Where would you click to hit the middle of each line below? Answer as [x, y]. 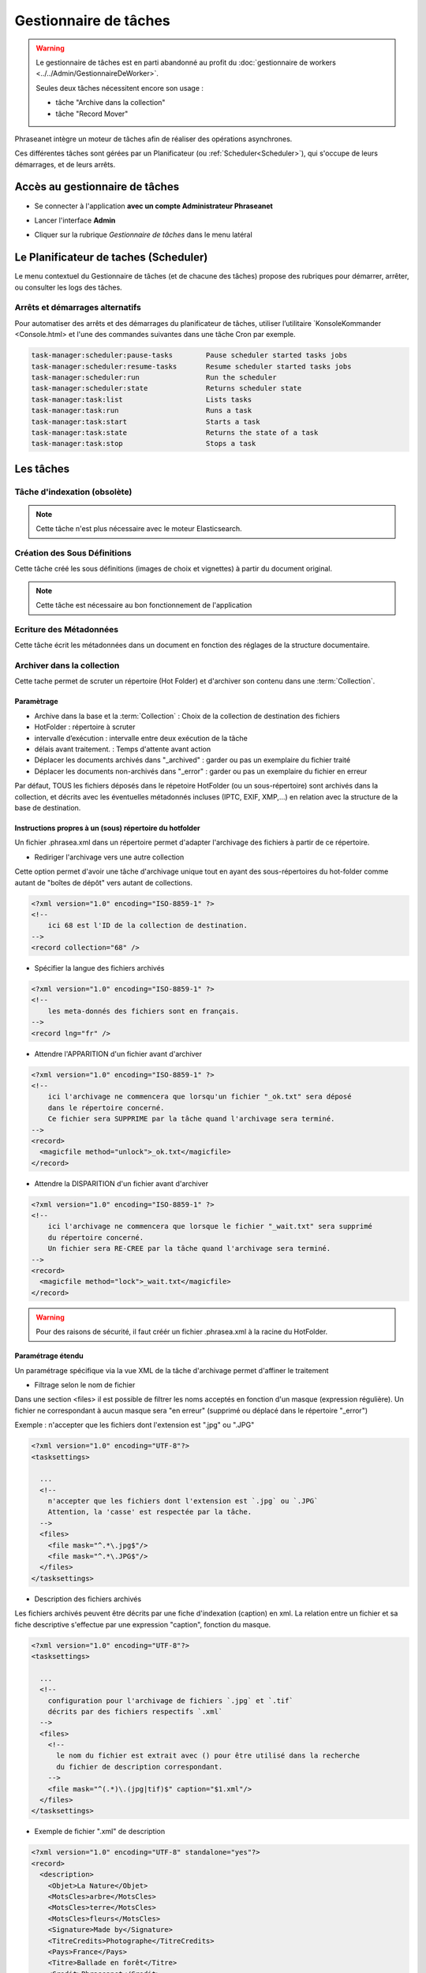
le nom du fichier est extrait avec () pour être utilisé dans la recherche [208, 1756]
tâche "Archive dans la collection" [110, 103]
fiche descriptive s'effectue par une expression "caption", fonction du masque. [143, 1624]
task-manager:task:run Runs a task [142, 411]
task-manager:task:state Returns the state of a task [175, 432]
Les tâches [42, 468]
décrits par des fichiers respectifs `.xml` [135, 1711]
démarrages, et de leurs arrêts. [65, 164]
